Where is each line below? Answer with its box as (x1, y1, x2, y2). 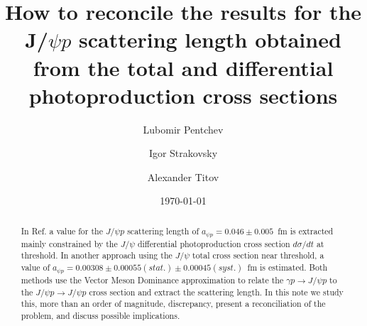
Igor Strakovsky (148, 146, 218, 161)
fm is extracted (278, 224, 334, 237)
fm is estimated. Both (247, 261, 328, 273)
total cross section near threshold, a (192, 249, 324, 261)
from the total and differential (33, 53, 334, 82)
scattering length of (127, 224, 199, 237)
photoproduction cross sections (28, 80, 338, 109)
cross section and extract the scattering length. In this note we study (89, 286, 344, 298)
